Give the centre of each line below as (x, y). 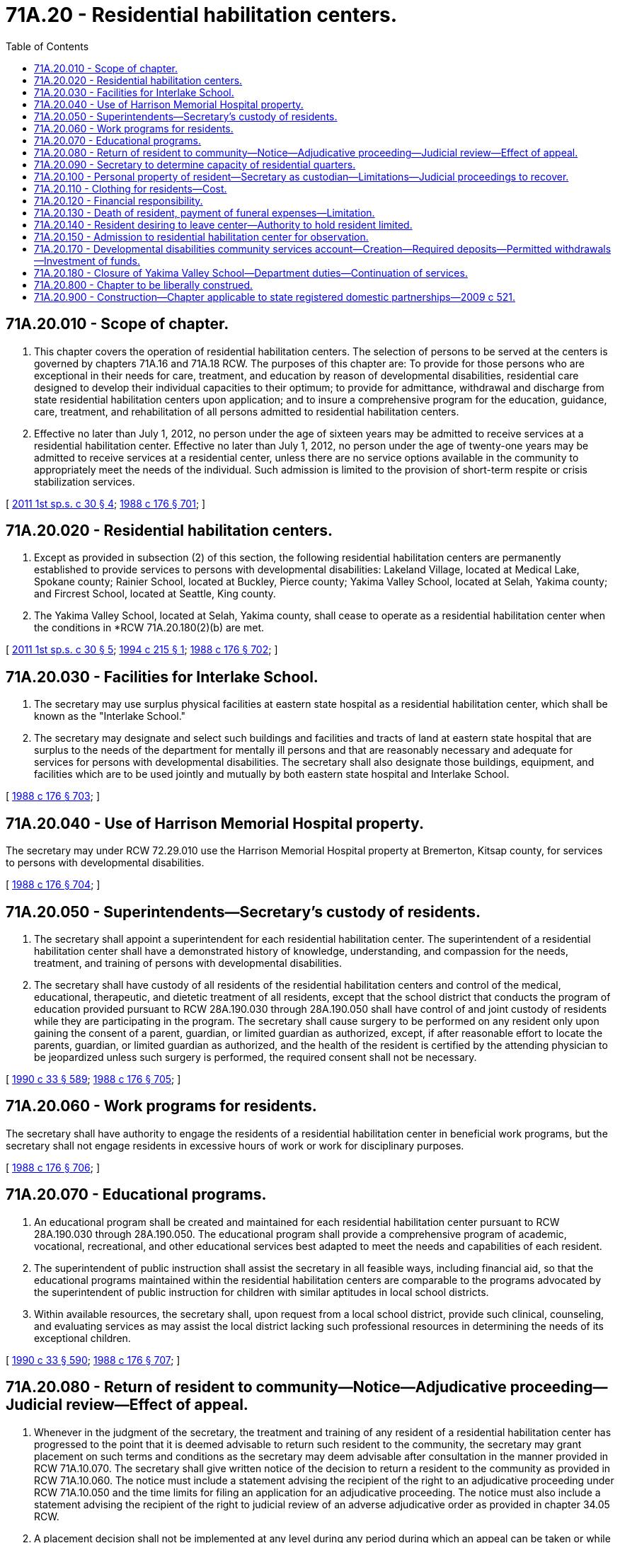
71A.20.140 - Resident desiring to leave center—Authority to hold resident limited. (223, 224)
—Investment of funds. (87, 260)
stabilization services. (85, 481)
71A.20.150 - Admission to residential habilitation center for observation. (201, 236)
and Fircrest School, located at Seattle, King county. (155, 594)
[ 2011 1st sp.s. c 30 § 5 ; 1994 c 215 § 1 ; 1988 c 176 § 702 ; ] (142, 650)
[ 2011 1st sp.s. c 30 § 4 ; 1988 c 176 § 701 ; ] (106, 503)
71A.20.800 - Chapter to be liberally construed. (144, 285)
